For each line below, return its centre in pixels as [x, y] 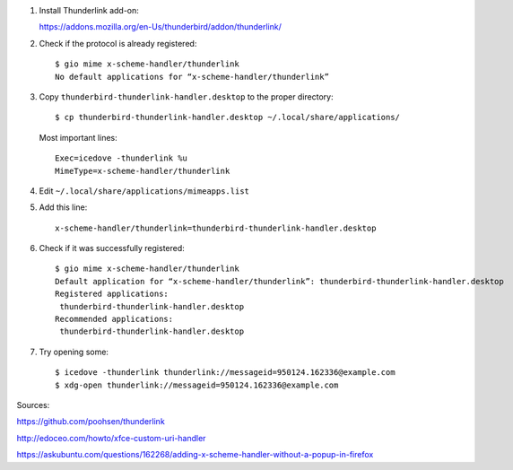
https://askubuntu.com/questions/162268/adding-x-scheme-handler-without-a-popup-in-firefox [195, 455]
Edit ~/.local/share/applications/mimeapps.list [144, 191]
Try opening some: [74, 352]
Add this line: [63, 207]
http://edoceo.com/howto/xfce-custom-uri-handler [111, 438]
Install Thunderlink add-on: [89, 10]
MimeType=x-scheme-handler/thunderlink [143, 171]
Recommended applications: [114, 319]
